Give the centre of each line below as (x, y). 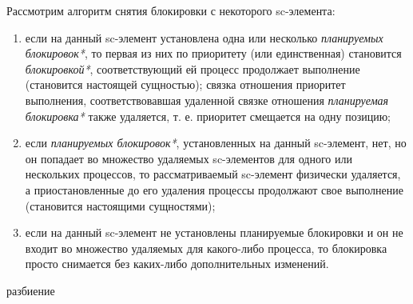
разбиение (31, 290)
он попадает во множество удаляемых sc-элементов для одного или (189, 158)
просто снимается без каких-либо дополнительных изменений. (177, 264)
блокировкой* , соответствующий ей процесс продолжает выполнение (193, 68)
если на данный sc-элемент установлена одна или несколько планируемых (204, 37)
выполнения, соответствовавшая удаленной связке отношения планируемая (207, 100)
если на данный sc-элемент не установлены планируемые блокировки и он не (214, 232)
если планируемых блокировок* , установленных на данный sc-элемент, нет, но (216, 143)
